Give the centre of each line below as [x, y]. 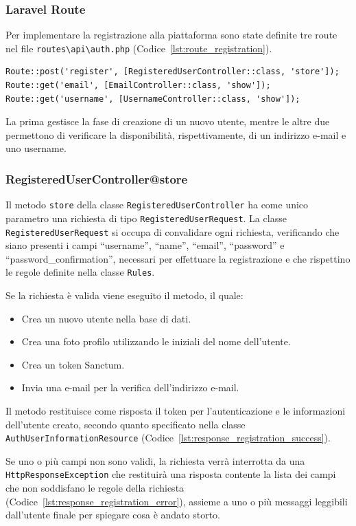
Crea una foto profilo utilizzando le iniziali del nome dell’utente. [156, 341]
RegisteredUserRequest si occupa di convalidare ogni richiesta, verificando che [173, 231]
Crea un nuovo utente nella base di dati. [106, 318]
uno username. [36, 148]
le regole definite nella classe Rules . [80, 272]
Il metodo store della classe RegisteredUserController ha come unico [157, 205]
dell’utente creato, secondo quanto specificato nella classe [126, 424]
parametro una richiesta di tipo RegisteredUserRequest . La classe [146, 218]
